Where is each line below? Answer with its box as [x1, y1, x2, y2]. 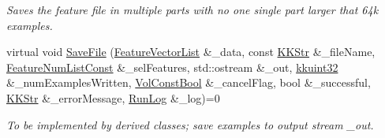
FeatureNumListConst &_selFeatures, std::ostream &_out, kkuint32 [6, 58, 338, 75]
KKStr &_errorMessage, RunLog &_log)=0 [6, 89, 220, 106]
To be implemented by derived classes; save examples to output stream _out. [6, 116, 374, 132]
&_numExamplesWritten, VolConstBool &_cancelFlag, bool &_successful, [6, 74, 371, 91]
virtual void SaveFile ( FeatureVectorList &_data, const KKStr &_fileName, [6, 43, 376, 60]
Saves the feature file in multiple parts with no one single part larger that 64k [6, 2, 379, 17]
